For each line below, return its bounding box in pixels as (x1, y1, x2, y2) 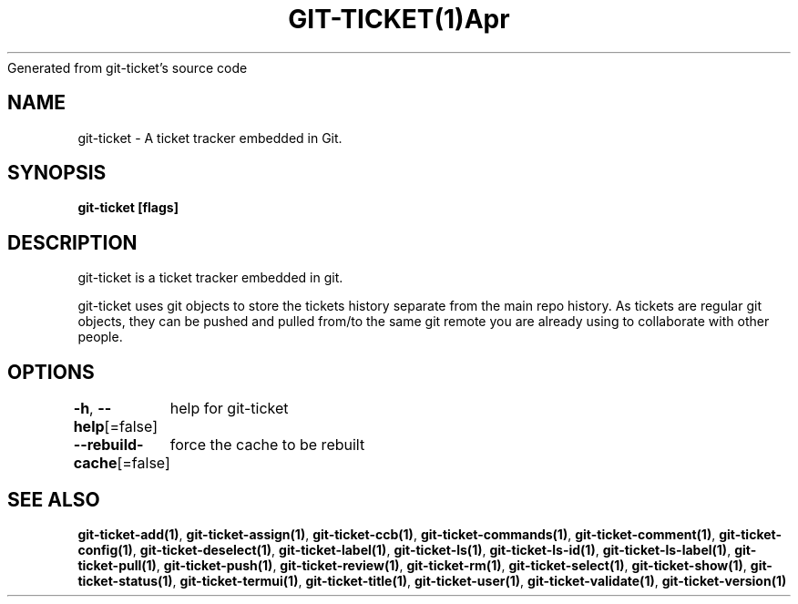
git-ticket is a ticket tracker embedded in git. (77, 270, 343, 286)
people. (77, 329, 123, 345)
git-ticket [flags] (77, 200, 179, 216)
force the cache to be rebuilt (169, 435, 365, 455)
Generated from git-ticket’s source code (7, 59, 248, 76)
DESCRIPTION (7, 230, 138, 254)
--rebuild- (73, 435, 144, 455)
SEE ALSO (7, 487, 100, 511)
